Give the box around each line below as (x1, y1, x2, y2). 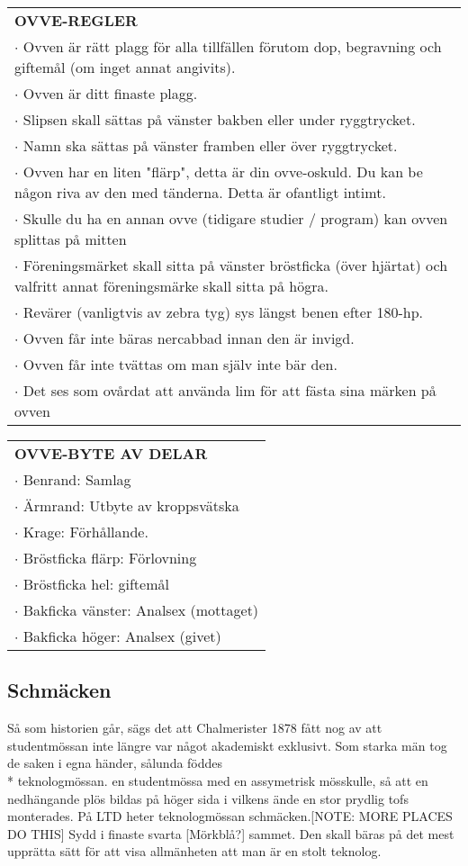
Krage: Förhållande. (22, 521, 148, 542)
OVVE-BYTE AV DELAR (14, 443, 208, 464)
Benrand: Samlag (22, 469, 131, 490)
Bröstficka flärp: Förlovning (22, 547, 197, 568)
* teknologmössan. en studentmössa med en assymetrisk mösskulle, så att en (7, 771, 428, 789)
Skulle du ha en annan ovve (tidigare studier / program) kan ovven (22, 208, 448, 229)
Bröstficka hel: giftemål (22, 573, 169, 594)
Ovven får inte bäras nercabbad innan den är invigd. (22, 328, 355, 348)
